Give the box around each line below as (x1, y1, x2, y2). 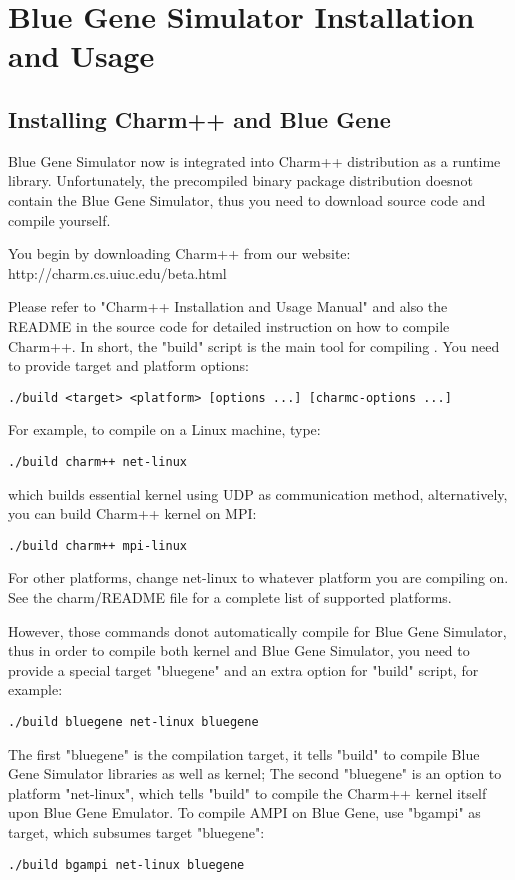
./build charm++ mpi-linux (8, 538, 187, 553)
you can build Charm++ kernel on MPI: (8, 503, 257, 524)
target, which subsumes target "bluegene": (8, 822, 265, 843)
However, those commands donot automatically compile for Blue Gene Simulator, (8, 620, 507, 641)
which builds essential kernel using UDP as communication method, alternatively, (8, 483, 508, 504)
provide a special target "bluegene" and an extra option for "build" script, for (8, 659, 479, 680)
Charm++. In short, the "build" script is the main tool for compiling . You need (8, 335, 500, 356)
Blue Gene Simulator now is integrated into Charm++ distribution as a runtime (8, 150, 501, 171)
